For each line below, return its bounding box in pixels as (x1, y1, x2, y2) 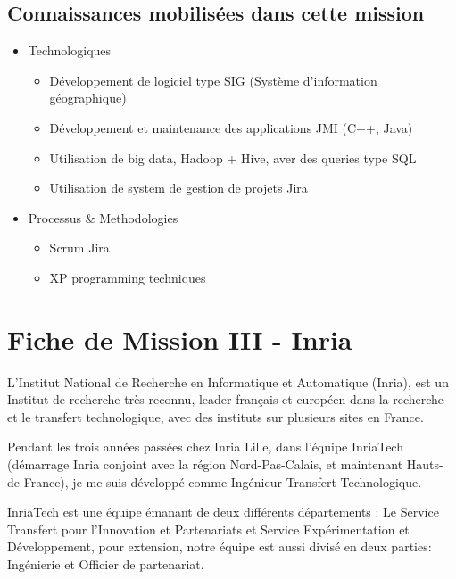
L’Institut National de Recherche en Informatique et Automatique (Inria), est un (7, 372, 449, 391)
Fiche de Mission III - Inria (7, 320, 352, 357)
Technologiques (28, 41, 112, 60)
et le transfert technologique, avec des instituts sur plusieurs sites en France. (7, 407, 424, 426)
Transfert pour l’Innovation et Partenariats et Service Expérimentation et (7, 519, 410, 538)
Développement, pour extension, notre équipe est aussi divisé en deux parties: (7, 537, 432, 556)
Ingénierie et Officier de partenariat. (7, 555, 204, 574)
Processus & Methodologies (28, 208, 178, 227)
